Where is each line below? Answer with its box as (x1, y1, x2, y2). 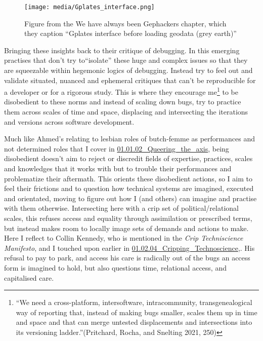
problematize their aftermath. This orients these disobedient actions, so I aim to (4, 173, 252, 183)
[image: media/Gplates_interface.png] (24, 4, 155, 11)
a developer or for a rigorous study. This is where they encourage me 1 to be (4, 85, 238, 97)
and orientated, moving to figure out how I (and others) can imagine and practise (4, 193, 257, 203)
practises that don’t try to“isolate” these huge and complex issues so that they (4, 55, 248, 65)
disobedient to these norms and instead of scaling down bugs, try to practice (4, 96, 241, 107)
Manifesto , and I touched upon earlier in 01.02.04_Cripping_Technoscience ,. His (4, 242, 255, 253)
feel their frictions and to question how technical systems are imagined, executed (4, 183, 254, 194)
